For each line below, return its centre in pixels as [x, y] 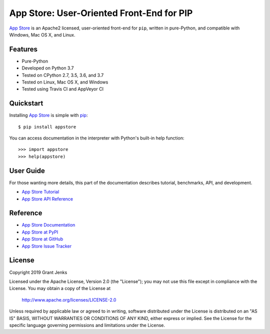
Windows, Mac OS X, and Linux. [42, 34]
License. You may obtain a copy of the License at [60, 288]
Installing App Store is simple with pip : [48, 115]
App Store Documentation [48, 225]
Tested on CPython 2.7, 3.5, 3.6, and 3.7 [63, 75]
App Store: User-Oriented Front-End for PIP [101, 13]
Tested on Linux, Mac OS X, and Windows [65, 82]
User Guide [27, 171]
